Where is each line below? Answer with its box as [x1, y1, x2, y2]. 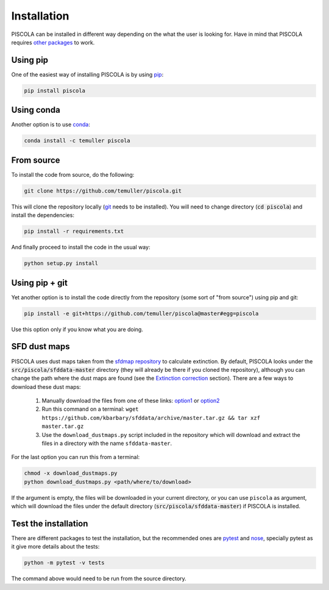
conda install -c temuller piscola [24, 137, 130, 144]
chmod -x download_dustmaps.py [24, 470, 118, 477]
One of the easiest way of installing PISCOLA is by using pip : [11, 71, 164, 78]
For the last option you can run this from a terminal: [11, 453, 140, 461]
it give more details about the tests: [11, 543, 100, 550]
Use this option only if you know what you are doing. [11, 325, 143, 333]
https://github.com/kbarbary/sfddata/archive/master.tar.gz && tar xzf [41, 414, 261, 421]
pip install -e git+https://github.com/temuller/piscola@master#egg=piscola [24, 310, 259, 317]
